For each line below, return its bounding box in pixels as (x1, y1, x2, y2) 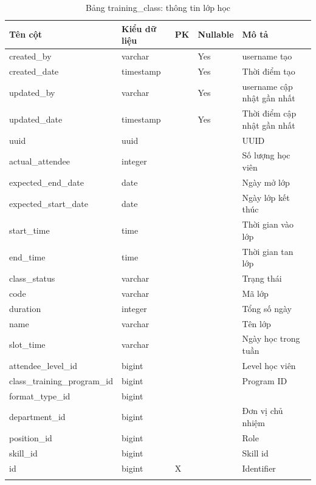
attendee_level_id (9, 359, 77, 371)
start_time (9, 223, 50, 236)
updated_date (9, 112, 63, 125)
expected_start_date (9, 197, 89, 209)
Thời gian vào (242, 218, 294, 231)
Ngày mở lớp (242, 175, 290, 188)
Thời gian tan (242, 245, 294, 257)
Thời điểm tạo (242, 64, 295, 77)
